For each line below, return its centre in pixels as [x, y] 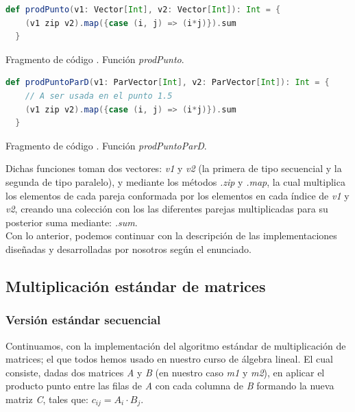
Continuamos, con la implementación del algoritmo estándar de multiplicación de [176, 345]
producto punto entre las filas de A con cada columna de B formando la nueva [170, 386]
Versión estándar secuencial [83, 320]
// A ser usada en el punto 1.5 [99, 96]
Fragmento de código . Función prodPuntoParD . [106, 145]
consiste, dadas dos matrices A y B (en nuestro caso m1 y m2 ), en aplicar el [165, 372]
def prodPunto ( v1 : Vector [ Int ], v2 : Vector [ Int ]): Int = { [143, 10]
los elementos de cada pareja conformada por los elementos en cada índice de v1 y [177, 195]
